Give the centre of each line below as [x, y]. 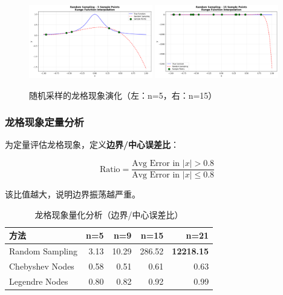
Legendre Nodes [39, 281]
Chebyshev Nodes [42, 266]
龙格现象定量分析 [44, 122]
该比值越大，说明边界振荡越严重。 [73, 194]
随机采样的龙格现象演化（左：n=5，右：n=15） [123, 95]
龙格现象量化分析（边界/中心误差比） [109, 214]
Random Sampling [43, 251]
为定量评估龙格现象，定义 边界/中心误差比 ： [92, 144]
